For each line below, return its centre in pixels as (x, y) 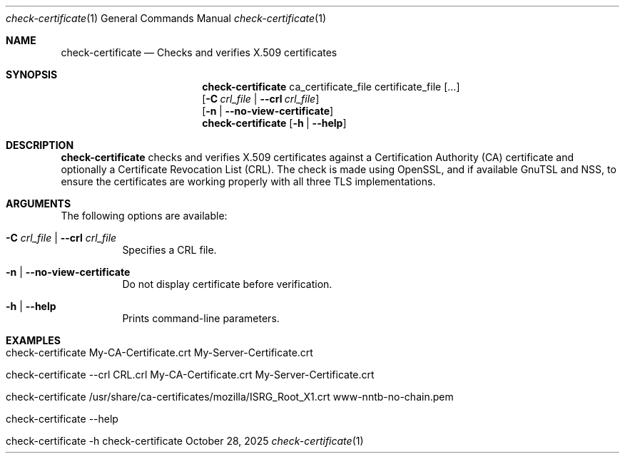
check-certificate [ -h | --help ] (274, 123)
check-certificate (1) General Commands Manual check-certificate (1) (166, 18)
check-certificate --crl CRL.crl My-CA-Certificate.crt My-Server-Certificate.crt (190, 375)
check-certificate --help (62, 419)
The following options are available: (144, 216)
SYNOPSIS (32, 74)
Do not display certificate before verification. (227, 284)
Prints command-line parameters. (201, 318)
